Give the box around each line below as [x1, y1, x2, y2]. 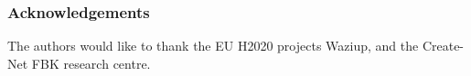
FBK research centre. [31, 53, 151, 72]
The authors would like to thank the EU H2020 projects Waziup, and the [7, 36, 419, 55]
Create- [422, 36, 465, 55]
